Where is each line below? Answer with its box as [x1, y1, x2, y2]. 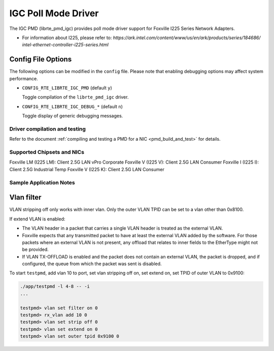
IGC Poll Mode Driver [9, 8, 99, 19]
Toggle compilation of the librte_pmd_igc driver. [22, 94, 129, 100]
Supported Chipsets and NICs [9, 149, 85, 156]
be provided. [22, 246, 49, 252]
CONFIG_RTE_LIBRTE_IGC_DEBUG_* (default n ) [22, 103, 123, 109]
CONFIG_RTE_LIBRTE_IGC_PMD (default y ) [22, 85, 113, 91]
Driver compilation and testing [9, 125, 86, 132]
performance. [9, 75, 38, 81]
